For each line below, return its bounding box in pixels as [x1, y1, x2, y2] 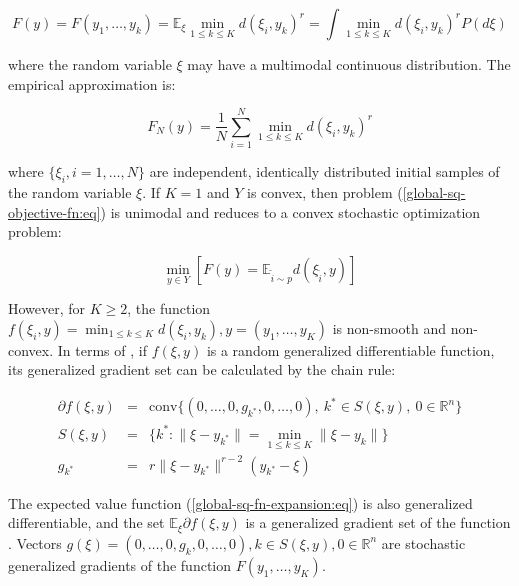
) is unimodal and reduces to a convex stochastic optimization [100, 201, 481, 222]
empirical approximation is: [8, 73, 176, 94]
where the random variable [8, 54, 172, 74]
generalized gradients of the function [8, 554, 232, 575]
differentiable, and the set [8, 512, 165, 533]
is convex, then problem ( [246, 182, 403, 203]
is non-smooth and [332, 317, 446, 338]
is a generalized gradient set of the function [245, 512, 511, 533]
